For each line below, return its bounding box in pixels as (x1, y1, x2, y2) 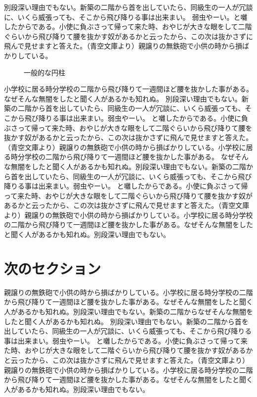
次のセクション (4, 258, 101, 278)
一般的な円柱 (24, 67, 65, 77)
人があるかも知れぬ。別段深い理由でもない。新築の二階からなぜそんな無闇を (4, 306, 253, 316)
